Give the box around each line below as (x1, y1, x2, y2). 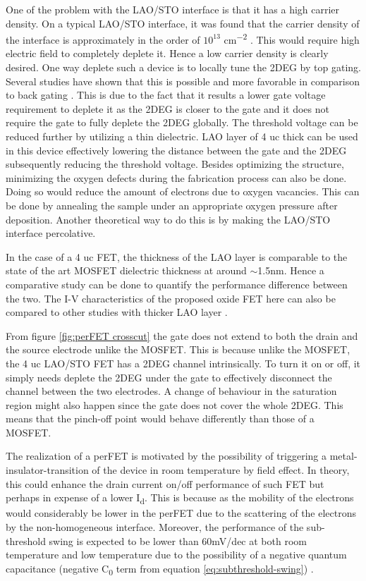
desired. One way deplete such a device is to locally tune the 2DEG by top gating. (6, 60, 361, 75)
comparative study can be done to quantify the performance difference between (6, 276, 348, 291)
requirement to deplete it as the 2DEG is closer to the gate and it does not (6, 101, 329, 116)
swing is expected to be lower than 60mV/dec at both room (49, 533, 307, 548)
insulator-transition (6, 463, 89, 477)
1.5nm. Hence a (257, 263, 324, 278)
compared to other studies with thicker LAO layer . (6, 305, 228, 319)
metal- (329, 448, 358, 463)
